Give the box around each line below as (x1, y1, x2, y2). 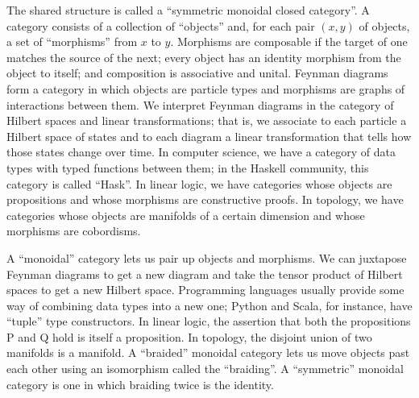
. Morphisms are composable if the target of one (170, 33, 408, 50)
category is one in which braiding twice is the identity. (6, 375, 274, 392)
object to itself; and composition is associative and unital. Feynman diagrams (6, 64, 388, 81)
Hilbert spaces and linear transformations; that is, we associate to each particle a (6, 112, 407, 129)
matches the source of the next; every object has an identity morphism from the (6, 48, 401, 65)
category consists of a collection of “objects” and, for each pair (6, 17, 315, 34)
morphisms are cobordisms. (6, 222, 141, 239)
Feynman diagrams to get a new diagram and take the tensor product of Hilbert (6, 265, 403, 282)
